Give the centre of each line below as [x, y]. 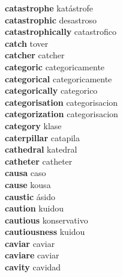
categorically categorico [51, 90]
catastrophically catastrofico [61, 32]
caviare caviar [32, 255]
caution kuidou [34, 208]
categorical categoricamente [58, 78]
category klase [33, 125]
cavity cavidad [33, 267]
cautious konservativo [46, 220]
